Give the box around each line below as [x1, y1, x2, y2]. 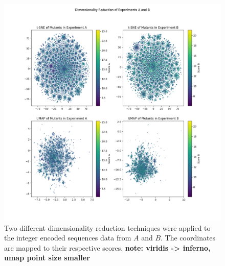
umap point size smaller [4, 252, 90, 263]
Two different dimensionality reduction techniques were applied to [4, 222, 211, 233]
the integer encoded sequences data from [4, 232, 131, 243]
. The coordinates [161, 232, 216, 243]
